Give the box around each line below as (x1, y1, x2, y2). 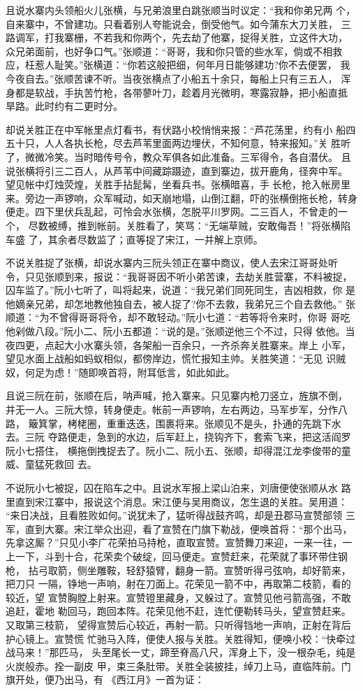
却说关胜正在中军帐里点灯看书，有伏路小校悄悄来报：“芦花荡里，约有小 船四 (6, 122, 356, 136)
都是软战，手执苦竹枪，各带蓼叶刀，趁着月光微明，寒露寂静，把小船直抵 (15, 85, 348, 99)
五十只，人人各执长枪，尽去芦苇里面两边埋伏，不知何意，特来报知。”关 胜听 (6, 136, 351, 150)
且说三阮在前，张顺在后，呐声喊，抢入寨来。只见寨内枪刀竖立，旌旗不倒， (6, 388, 348, 403)
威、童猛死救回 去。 (6, 457, 97, 471)
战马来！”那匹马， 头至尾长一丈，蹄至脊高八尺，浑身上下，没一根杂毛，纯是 (6, 645, 356, 660)
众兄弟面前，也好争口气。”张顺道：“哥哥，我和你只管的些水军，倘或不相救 (6, 43, 343, 58)
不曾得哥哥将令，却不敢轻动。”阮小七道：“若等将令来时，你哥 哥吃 (49, 310, 350, 325)
